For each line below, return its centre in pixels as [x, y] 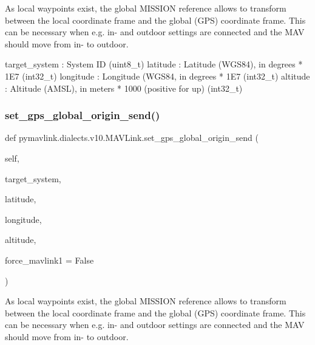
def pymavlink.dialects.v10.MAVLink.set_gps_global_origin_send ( [132, 138]
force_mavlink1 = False [49, 260]
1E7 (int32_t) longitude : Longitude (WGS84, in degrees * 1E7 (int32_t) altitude [157, 76]
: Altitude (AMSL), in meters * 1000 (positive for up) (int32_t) [124, 88]
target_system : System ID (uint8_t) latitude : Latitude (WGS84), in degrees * [154, 64]
